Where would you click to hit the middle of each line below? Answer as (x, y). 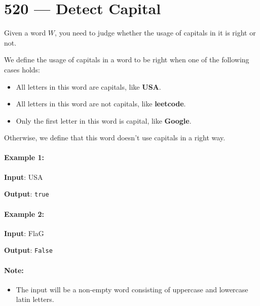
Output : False (28, 250)
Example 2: (24, 214)
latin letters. (35, 299)
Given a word (25, 33)
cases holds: (22, 69)
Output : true (27, 194)
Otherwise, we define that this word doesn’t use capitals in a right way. (115, 138)
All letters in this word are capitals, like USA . (88, 86)
